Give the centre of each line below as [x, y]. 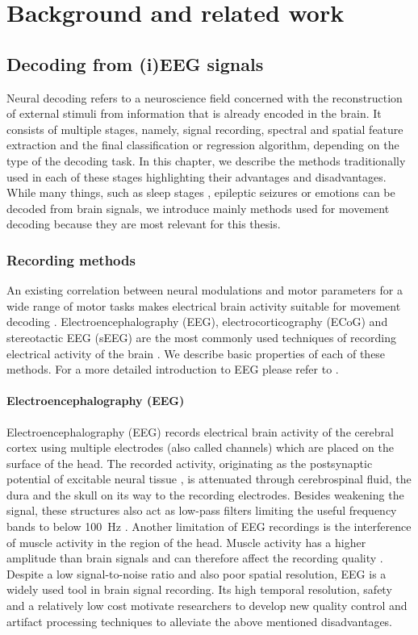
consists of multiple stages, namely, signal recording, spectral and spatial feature [205, 129]
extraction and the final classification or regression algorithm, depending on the [203, 145]
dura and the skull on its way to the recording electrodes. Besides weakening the [205, 494]
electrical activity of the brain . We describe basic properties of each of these [196, 353]
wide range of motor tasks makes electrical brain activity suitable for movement [204, 305]
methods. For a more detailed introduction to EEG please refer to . [173, 369]
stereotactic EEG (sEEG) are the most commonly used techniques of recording [201, 337]
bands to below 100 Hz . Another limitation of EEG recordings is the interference [209, 526]
